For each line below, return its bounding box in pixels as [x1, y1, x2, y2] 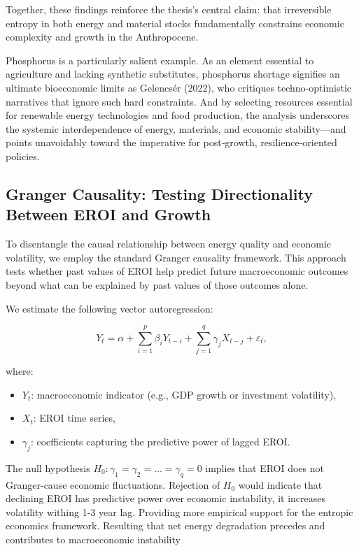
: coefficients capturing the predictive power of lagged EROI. [30, 434, 290, 448]
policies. [6, 148, 40, 163]
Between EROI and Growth [6, 203, 211, 225]
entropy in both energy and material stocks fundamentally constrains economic [6, 15, 344, 30]
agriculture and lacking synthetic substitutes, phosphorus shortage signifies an [6, 66, 340, 81]
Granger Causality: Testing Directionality [6, 183, 313, 204]
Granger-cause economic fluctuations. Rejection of [6, 477, 220, 492]
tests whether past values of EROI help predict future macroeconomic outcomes [6, 264, 349, 278]
